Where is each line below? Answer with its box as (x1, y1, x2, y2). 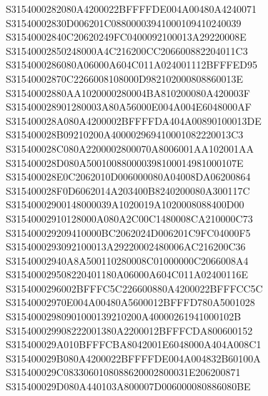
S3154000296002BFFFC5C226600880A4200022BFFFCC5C (6, 280, 263, 295)
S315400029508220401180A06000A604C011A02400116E (6, 267, 248, 282)
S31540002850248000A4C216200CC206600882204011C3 (6, 43, 248, 58)
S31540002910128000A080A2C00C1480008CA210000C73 (6, 210, 253, 225)
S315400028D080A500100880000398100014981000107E (6, 155, 244, 170)
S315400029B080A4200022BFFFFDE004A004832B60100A (6, 350, 261, 365)
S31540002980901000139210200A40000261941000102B (6, 309, 242, 324)
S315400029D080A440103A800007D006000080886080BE (6, 379, 251, 394)
